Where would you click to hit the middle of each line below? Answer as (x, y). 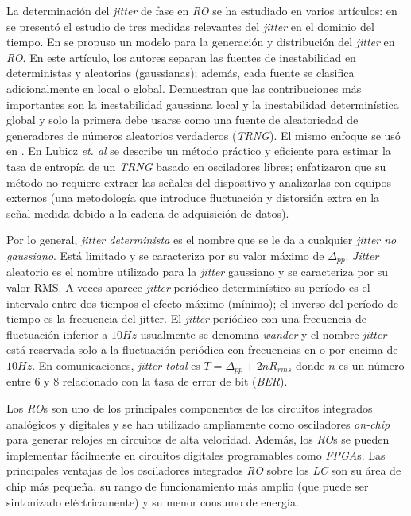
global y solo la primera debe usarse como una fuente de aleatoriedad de (182, 120)
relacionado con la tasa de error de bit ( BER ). (175, 381)
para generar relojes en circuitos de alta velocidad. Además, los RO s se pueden (198, 439)
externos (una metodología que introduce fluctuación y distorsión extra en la (193, 198)
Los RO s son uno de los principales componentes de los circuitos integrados (190, 407)
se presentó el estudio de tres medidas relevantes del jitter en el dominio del (190, 26)
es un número (372, 365)
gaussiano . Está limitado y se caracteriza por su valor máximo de (165, 255)
